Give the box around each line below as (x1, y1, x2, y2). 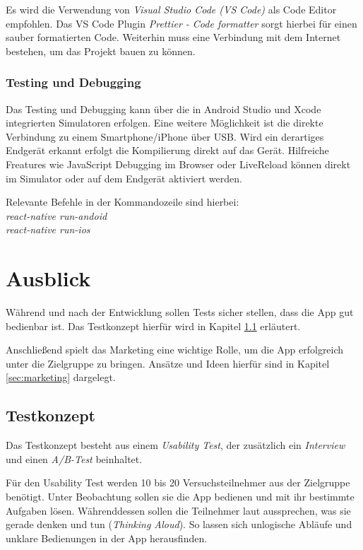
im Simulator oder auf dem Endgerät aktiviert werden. (6, 170, 242, 185)
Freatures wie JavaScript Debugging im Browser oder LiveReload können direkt (6, 156, 351, 171)
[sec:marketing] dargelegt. (6, 370, 116, 385)
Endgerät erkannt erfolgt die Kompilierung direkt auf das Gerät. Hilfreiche (6, 143, 329, 158)
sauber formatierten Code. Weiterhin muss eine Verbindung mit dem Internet (6, 30, 341, 45)
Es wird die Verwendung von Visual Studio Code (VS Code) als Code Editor (6, 2, 337, 16)
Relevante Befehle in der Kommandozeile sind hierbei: (6, 194, 239, 209)
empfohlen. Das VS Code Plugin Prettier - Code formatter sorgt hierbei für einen (6, 16, 357, 30)
